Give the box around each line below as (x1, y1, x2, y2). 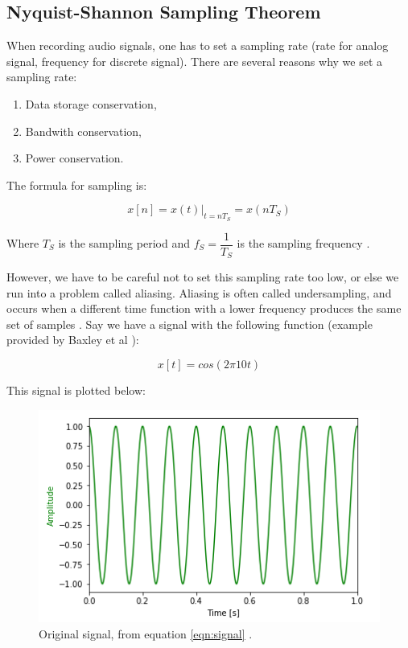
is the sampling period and (58, 235, 190, 252)
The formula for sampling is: (6, 176, 147, 193)
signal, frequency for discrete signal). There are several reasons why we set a (6, 52, 383, 69)
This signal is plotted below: (6, 382, 146, 399)
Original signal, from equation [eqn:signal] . (39, 625, 253, 642)
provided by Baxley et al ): (6, 331, 139, 348)
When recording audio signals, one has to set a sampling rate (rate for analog (6, 37, 389, 54)
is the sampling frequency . (237, 235, 370, 252)
